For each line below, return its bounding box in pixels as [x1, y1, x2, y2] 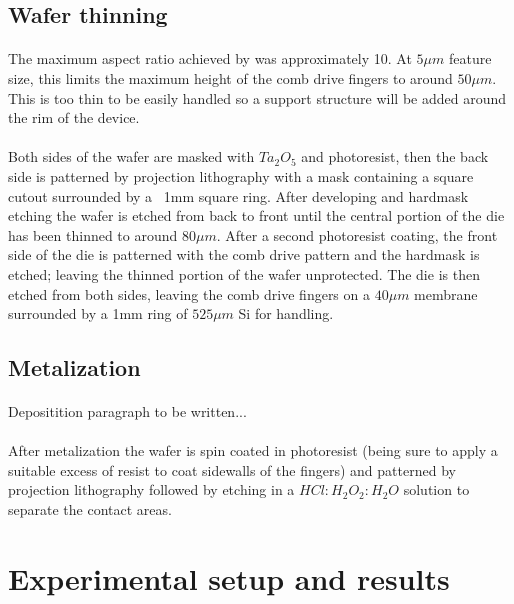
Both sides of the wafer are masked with [8, 146, 255, 167]
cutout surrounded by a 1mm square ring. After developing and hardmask [8, 185, 469, 206]
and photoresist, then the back [301, 146, 489, 167]
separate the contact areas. [8, 499, 172, 520]
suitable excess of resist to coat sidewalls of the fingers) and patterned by [8, 459, 456, 480]
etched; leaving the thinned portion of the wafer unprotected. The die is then [8, 263, 480, 284]
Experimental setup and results [8, 557, 450, 598]
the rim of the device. [8, 107, 140, 128]
